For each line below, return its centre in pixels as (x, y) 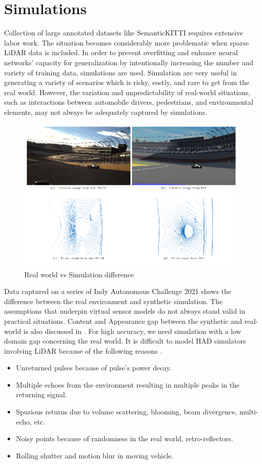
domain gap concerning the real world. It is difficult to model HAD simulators (125, 341)
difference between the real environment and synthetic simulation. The (113, 301)
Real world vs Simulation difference (79, 274)
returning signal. (41, 394)
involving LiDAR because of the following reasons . (83, 350)
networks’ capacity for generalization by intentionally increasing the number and (129, 62)
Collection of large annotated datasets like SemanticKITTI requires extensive (124, 33)
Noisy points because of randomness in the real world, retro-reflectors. (124, 438)
